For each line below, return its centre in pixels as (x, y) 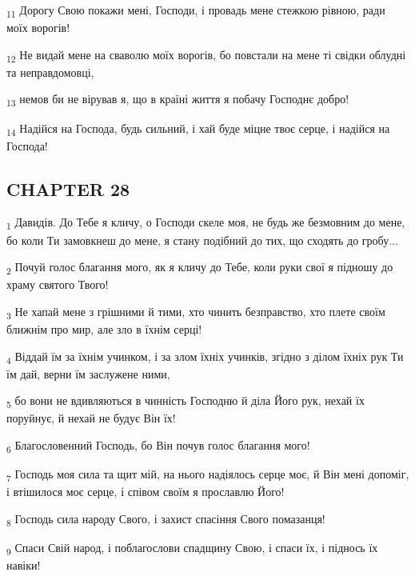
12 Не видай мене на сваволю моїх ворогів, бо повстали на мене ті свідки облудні (206, 55)
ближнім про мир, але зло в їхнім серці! (104, 329)
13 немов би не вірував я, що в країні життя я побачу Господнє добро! (178, 100)
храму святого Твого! (58, 284)
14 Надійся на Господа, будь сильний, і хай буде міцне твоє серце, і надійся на (198, 129)
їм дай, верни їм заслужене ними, (88, 373)
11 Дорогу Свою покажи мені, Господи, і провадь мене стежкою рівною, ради (196, 11)
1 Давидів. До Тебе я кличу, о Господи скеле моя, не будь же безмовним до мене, (206, 223)
